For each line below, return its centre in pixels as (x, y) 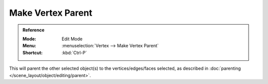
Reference (33, 30)
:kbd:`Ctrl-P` (74, 53)
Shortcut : (33, 53)
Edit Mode (72, 39)
